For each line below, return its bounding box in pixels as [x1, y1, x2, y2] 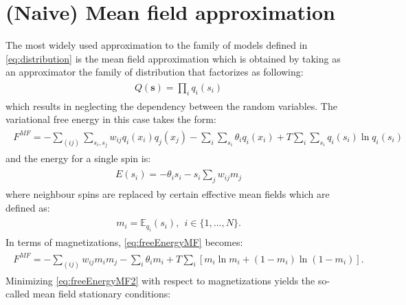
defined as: [5, 200, 50, 214]
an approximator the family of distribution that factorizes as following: [5, 65, 304, 79]
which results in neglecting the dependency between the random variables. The [5, 98, 337, 113]
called [5, 286, 30, 301]
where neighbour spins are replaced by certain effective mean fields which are [5, 186, 330, 201]
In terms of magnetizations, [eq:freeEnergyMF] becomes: [5, 234, 243, 249]
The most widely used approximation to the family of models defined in [5, 38, 308, 52]
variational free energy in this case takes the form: [5, 112, 216, 126]
